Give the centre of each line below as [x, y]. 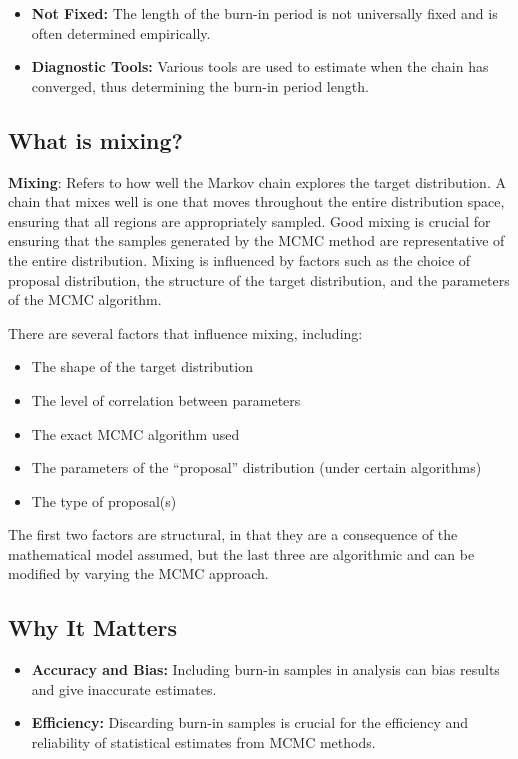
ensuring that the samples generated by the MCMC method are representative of [256, 240]
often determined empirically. [121, 32]
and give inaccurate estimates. [124, 688]
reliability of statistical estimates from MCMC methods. [203, 742]
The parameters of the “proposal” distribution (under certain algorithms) [256, 467]
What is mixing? [95, 139]
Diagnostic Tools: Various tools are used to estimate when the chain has [260, 66]
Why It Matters [93, 627]
